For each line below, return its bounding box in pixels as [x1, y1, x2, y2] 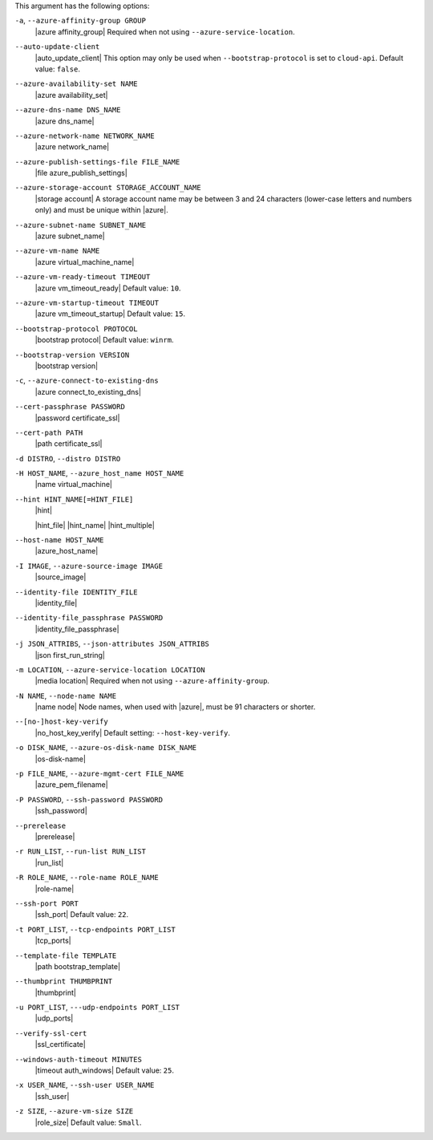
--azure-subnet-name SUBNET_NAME [14, 221, 147, 229]
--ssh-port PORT [14, 899, 79, 908]
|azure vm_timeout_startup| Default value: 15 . [34, 309, 186, 318]
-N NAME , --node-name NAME [14, 691, 116, 700]
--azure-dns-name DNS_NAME [14, 105, 121, 115]
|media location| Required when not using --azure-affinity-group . [34, 676, 270, 686]
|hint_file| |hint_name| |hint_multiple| [34, 520, 156, 529]
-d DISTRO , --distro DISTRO [14, 453, 121, 463]
